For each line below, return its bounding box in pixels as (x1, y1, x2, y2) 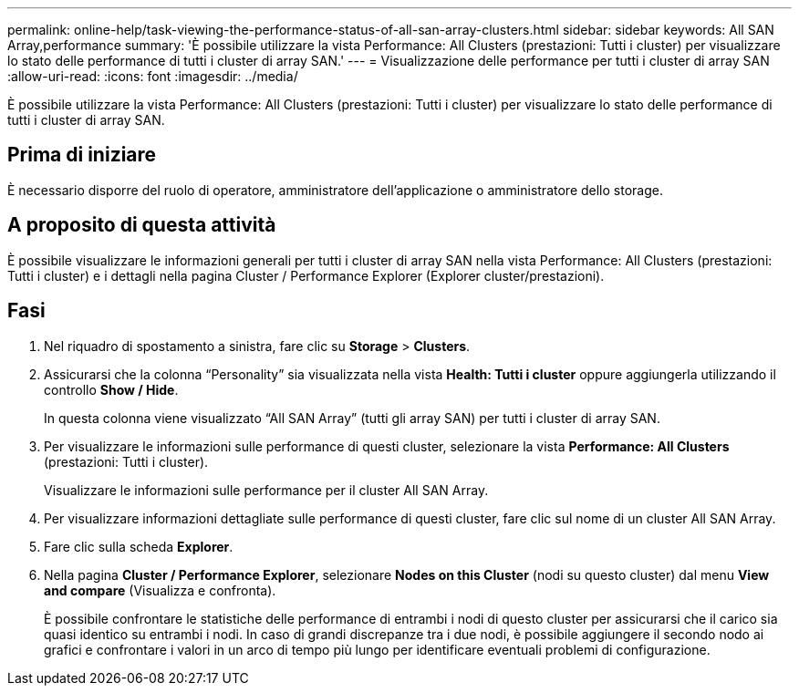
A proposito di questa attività (7, 213, 276, 237)
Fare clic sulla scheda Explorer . (44, 538, 233, 554)
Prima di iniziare (7, 143, 157, 167)
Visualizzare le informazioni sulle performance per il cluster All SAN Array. (44, 481, 489, 498)
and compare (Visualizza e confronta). (44, 582, 276, 598)
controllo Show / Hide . (44, 381, 179, 398)
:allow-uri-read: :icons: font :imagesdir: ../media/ (7, 68, 298, 84)
